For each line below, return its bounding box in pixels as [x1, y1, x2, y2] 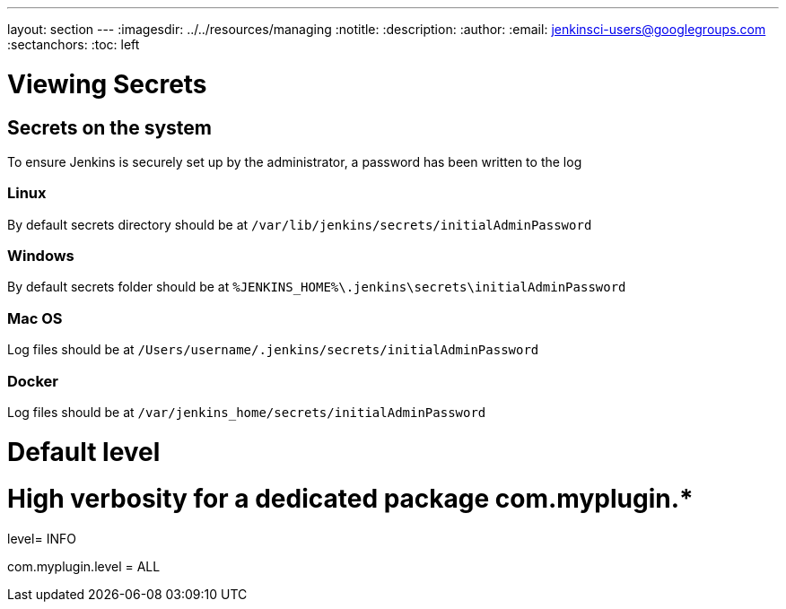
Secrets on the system [7, 116, 212, 139]
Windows [7, 247, 74, 265]
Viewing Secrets [7, 68, 207, 100]
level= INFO [7, 531, 76, 547]
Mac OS [7, 309, 63, 327]
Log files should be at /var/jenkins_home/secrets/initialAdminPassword [7, 404, 486, 420]
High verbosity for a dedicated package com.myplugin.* [7, 483, 694, 515]
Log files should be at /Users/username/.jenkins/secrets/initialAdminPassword [7, 342, 539, 358]
